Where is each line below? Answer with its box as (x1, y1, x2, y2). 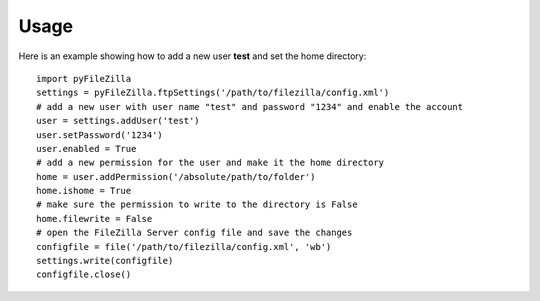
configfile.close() (36, 269, 132, 280)
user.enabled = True (36, 143, 137, 154)
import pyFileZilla (36, 73, 132, 84)
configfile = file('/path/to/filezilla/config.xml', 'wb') (36, 241, 332, 252)
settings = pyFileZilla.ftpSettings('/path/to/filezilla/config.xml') (36, 87, 390, 99)
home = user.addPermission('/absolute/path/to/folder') (36, 171, 316, 182)
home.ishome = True (36, 185, 132, 197)
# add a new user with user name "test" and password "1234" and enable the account (36, 101, 464, 112)
